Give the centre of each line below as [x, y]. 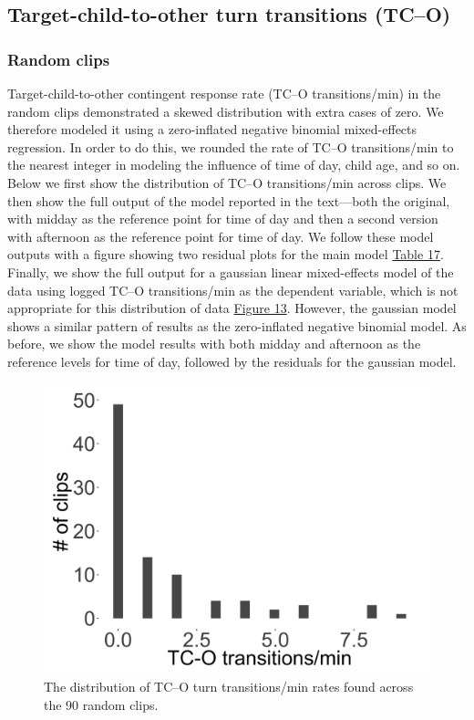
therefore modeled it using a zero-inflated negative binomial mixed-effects [212, 129]
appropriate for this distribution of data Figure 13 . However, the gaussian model [232, 308]
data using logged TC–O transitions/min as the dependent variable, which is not [233, 290]
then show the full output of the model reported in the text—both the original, [229, 200]
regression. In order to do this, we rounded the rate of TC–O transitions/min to [231, 146]
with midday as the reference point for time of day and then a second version [223, 219]
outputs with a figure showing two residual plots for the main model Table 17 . [226, 254]
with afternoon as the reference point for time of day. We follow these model [221, 236]
